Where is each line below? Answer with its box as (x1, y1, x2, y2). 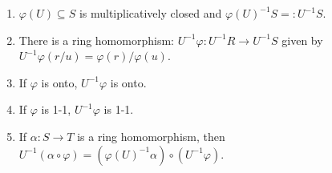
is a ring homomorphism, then (77, 127, 225, 144)
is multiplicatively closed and (79, 5, 222, 21)
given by (281, 31, 323, 48)
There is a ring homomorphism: (18, 31, 174, 48)
